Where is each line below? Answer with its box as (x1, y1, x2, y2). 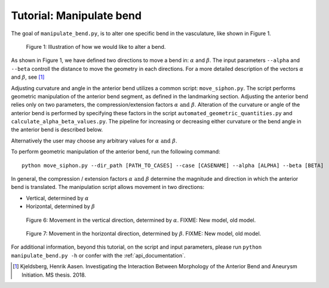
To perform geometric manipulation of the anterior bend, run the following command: (11, 148, 220, 155)
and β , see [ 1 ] (11, 73, 45, 80)
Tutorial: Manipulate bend (11, 9, 142, 22)
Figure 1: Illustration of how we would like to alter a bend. (26, 43, 166, 50)
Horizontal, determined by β (26, 203, 96, 210)
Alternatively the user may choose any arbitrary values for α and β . (11, 137, 177, 144)
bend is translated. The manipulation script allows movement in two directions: (11, 184, 205, 191)
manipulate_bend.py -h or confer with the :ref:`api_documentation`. (11, 252, 186, 259)
